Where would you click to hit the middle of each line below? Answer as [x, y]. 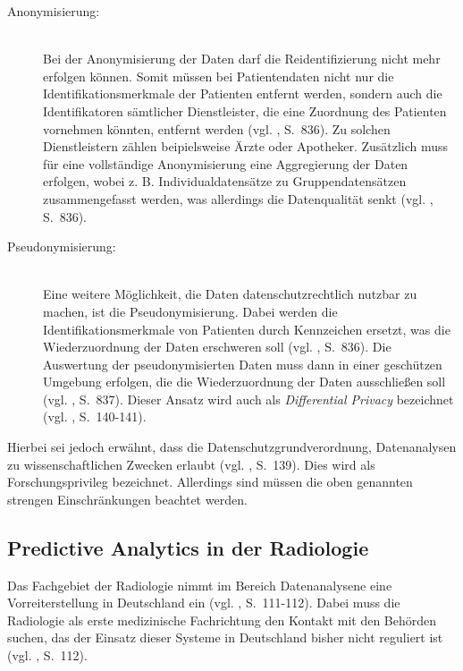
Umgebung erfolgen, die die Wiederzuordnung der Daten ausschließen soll [244, 382]
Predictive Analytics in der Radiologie [188, 547]
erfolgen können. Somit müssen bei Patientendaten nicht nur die [219, 76]
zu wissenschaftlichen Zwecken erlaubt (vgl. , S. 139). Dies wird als [191, 464]
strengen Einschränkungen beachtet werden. [127, 499]
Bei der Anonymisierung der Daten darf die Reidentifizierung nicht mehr [242, 59]
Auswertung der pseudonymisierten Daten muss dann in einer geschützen [243, 364]
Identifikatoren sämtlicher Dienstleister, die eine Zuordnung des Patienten [245, 110]
